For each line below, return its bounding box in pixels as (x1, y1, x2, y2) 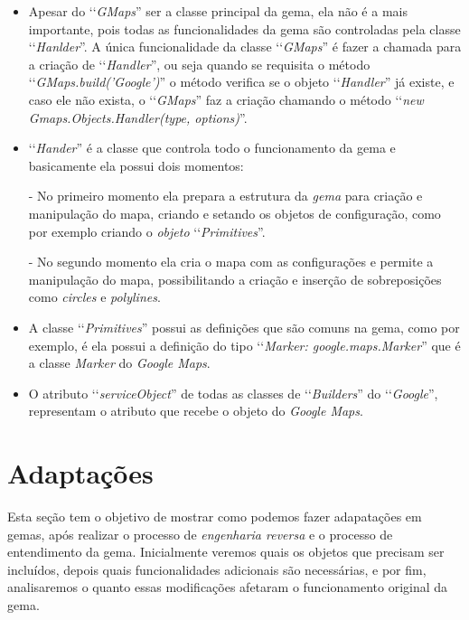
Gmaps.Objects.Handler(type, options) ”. (28, 108, 248, 127)
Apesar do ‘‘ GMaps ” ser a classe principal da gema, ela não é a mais (28, 2, 408, 20)
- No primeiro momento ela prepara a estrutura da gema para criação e (28, 186, 423, 205)
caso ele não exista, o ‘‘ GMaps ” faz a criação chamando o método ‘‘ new (28, 89, 424, 108)
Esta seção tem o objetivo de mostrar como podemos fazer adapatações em (7, 507, 422, 525)
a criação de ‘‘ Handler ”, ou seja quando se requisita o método (28, 54, 371, 73)
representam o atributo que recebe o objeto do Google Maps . (28, 401, 363, 420)
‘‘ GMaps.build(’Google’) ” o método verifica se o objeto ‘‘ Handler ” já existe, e (28, 72, 455, 91)
